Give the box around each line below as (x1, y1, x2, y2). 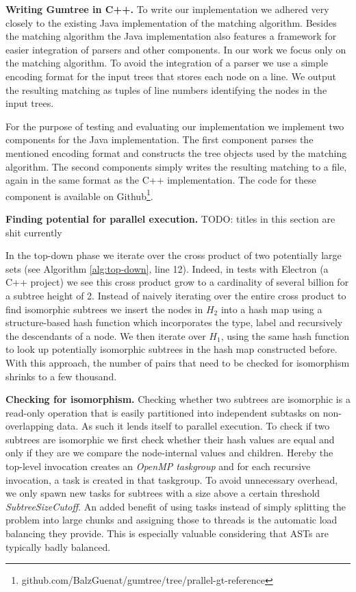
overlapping (5, 419, 54, 433)
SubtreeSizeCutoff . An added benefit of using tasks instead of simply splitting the (5, 499, 346, 513)
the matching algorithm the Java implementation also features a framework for (5, 29, 337, 43)
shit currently (5, 225, 62, 239)
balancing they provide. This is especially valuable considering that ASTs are (5, 526, 329, 541)
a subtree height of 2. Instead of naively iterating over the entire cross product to (5, 288, 346, 302)
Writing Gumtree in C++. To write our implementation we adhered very (5, 2, 329, 16)
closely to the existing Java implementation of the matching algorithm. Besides (5, 15, 337, 29)
